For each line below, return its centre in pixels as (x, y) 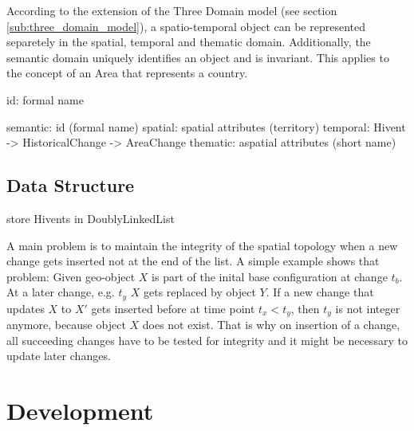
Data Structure (71, 185)
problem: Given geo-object (71, 276)
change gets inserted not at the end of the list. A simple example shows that (193, 261)
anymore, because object (66, 325)
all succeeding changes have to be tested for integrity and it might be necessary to (207, 340)
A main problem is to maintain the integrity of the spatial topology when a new (202, 245)
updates (26, 308)
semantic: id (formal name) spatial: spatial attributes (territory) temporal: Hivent (206, 126)
